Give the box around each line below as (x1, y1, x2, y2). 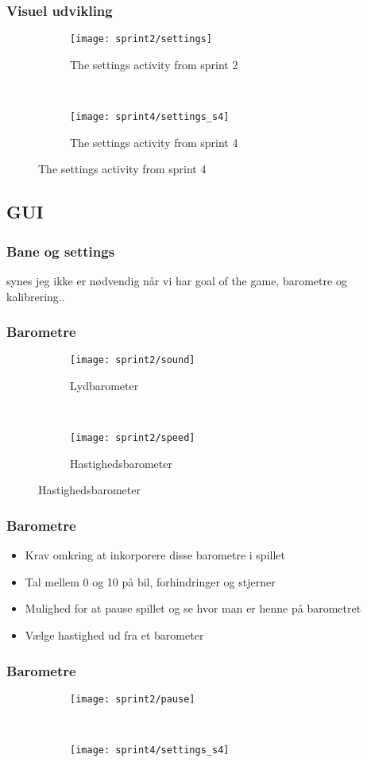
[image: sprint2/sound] (70, 354, 195, 366)
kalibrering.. (6, 288, 65, 304)
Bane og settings (6, 241, 115, 261)
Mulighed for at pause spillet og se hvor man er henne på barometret (25, 600, 361, 617)
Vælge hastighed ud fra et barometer (25, 627, 204, 643)
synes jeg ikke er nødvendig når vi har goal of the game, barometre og (6, 272, 347, 288)
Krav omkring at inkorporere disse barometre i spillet (25, 547, 285, 563)
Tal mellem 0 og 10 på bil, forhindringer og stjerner (25, 573, 276, 590)
